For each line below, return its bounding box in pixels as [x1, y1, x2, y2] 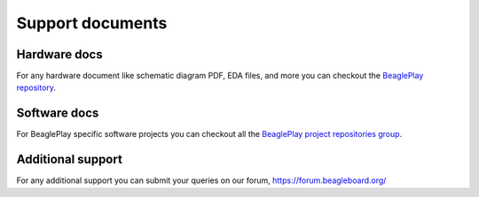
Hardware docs [16, 47, 103, 62]
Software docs [16, 106, 99, 121]
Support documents [16, 13, 168, 33]
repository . [16, 82, 57, 93]
